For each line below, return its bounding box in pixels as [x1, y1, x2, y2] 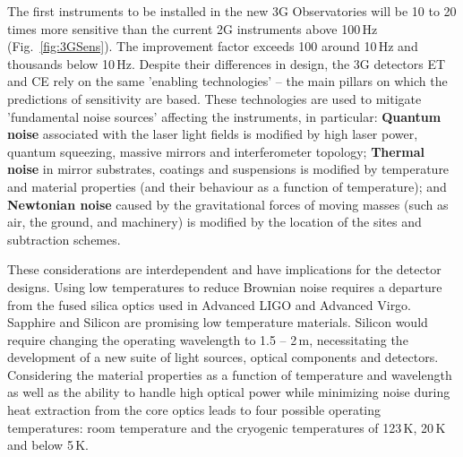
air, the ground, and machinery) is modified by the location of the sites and [7, 212, 422, 231]
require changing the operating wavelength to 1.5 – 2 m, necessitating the [7, 330, 408, 349]
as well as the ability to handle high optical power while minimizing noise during [7, 383, 450, 401]
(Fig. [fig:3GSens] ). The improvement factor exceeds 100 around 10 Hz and [7, 37, 418, 56]
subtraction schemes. [7, 229, 121, 248]
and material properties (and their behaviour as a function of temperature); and [7, 177, 447, 195]
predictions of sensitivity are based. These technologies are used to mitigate [7, 89, 422, 108]
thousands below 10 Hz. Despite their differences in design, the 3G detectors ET [7, 54, 446, 73]
